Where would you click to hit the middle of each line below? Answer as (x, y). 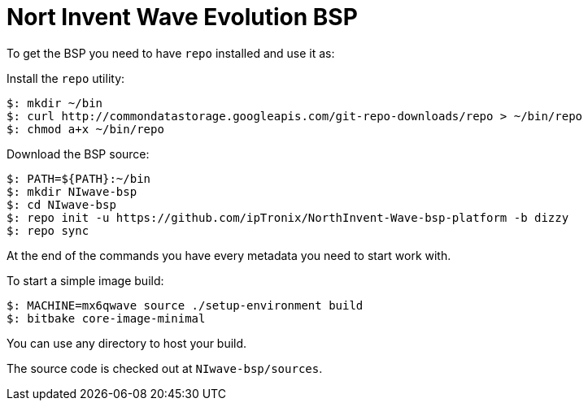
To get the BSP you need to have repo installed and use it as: (171, 53)
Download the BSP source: (78, 154)
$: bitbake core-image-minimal (106, 318)
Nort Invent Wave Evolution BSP (182, 17)
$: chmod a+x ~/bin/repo (85, 129)
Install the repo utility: (66, 78)
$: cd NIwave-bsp (61, 204)
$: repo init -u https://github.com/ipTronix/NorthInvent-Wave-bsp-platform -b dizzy (288, 217)
